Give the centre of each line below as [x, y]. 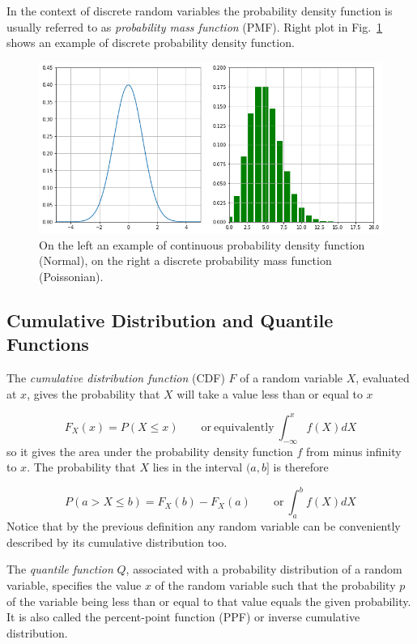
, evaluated [383, 378]
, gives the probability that [94, 393]
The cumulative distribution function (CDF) [116, 378]
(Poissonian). [71, 276]
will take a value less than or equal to [270, 393]
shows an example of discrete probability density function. [151, 43]
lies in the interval [198, 467]
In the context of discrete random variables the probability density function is [200, 11]
